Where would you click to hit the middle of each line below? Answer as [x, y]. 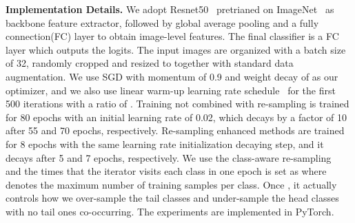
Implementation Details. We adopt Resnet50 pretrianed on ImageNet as [170, 9]
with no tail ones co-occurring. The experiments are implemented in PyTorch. [170, 211]
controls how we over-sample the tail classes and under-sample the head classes [172, 198]
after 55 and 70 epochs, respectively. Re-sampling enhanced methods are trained [175, 130]
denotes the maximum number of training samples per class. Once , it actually [171, 184]
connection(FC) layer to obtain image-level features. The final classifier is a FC [172, 36]
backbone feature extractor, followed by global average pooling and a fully [162, 22]
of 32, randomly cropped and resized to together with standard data [150, 63]
